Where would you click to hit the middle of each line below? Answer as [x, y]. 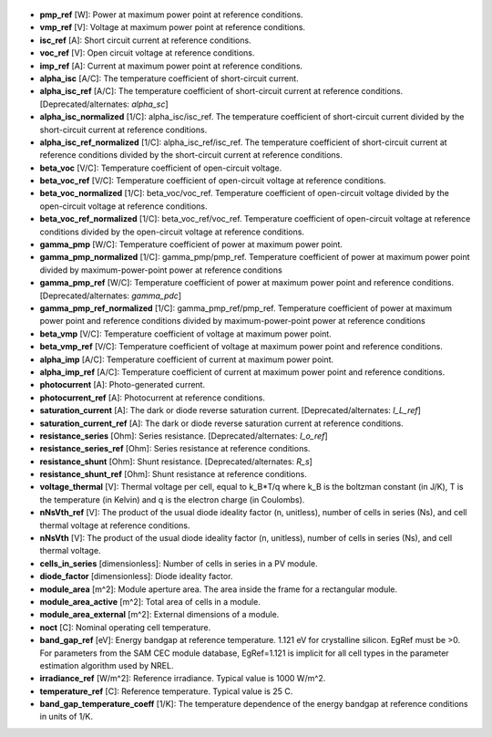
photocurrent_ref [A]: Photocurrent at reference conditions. [153, 398]
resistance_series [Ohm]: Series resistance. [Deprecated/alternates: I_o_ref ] [184, 436]
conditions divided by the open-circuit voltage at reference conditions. [172, 232]
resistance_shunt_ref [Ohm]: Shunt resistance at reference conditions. [173, 474]
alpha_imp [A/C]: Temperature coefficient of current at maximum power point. [187, 359]
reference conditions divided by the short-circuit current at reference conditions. [191, 155]
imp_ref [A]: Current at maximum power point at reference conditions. [171, 66]
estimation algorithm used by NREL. [107, 665]
